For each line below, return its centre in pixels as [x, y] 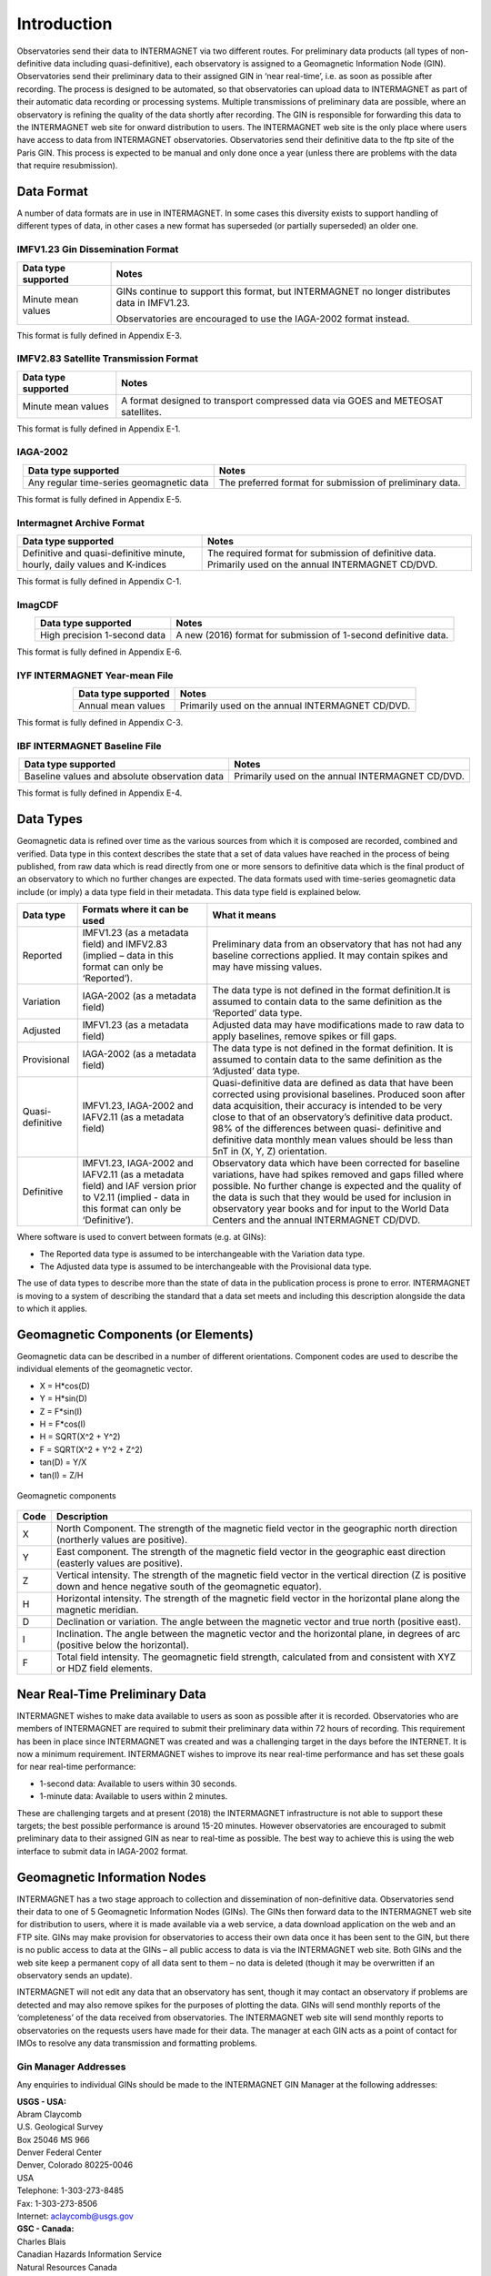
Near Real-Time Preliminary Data [111, 1694]
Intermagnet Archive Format [80, 523]
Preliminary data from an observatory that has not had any [337, 944]
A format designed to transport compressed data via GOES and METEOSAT [282, 401]
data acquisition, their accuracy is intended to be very [327, 1106]
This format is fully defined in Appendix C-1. [99, 581]
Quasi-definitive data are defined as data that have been [333, 1083]
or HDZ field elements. [105, 1669]
